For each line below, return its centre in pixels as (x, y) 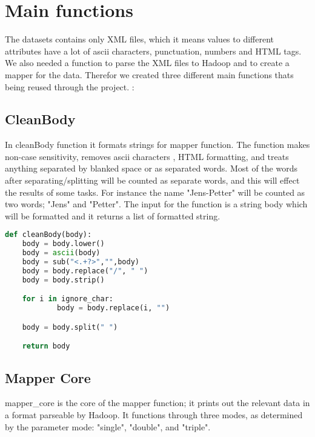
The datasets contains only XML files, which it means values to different (139, 39)
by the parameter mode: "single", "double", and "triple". (108, 426)
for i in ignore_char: (68, 299)
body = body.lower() (63, 244)
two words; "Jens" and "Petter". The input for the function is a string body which (156, 204)
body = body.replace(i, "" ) (113, 308)
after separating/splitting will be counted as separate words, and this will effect (152, 180)
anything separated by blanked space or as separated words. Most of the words (151, 168)
